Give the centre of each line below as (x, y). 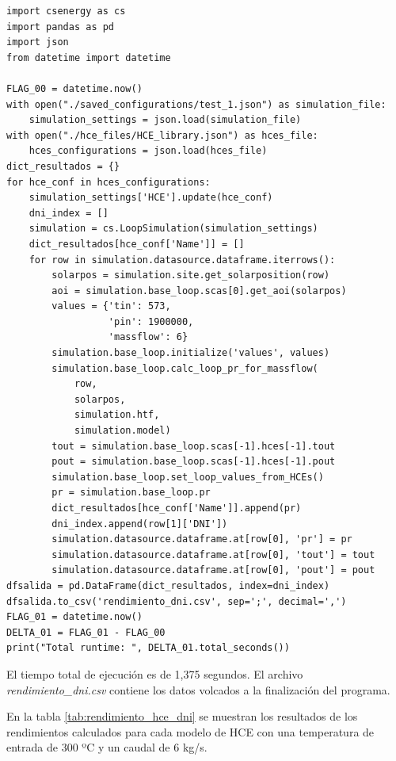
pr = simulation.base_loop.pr (131, 493)
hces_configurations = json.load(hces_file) (148, 151)
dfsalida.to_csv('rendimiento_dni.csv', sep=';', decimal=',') (177, 601)
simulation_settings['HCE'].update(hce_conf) (151, 198)
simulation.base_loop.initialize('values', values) (191, 353)
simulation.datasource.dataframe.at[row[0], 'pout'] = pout (213, 570)
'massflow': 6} (148, 337)
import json (38, 42)
